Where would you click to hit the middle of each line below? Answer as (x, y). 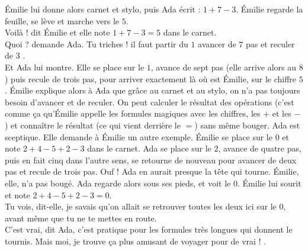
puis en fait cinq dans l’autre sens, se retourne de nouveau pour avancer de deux (151, 160)
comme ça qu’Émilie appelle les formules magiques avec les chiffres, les (133, 113)
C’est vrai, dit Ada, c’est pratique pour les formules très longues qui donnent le (149, 229)
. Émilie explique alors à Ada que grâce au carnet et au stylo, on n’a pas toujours (153, 90)
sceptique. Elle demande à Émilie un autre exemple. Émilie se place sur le (139, 136)
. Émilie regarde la (269, 9)
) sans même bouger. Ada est (247, 125)
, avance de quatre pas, (260, 148)
